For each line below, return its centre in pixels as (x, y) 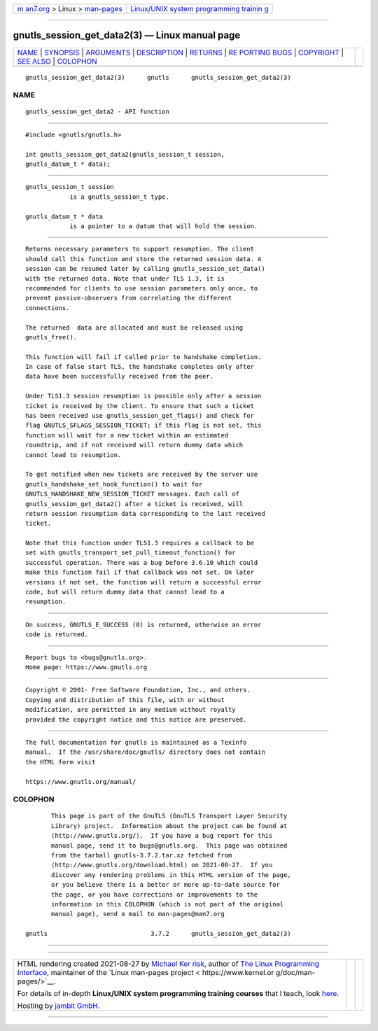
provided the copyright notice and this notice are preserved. (136, 720)
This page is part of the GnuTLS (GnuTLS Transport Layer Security (169, 816)
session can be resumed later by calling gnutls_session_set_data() (145, 269)
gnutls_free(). (51, 337)
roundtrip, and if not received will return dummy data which (134, 445)
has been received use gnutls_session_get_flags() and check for (140, 416)
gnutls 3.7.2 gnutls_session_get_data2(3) (158, 934)
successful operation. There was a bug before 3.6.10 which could (142, 562)
